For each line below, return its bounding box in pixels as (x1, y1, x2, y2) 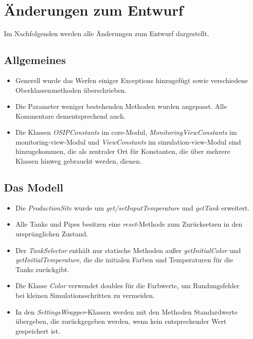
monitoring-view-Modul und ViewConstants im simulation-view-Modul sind (15, 136, 241, 147)
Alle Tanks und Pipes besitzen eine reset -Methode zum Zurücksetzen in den (15, 219, 242, 229)
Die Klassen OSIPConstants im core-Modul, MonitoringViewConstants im (15, 127, 237, 137)
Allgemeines (4, 52, 66, 67)
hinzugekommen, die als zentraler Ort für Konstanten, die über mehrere (15, 146, 231, 156)
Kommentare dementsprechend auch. (15, 110, 126, 121)
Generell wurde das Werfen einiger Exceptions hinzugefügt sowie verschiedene (15, 75, 248, 85)
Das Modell (4, 180, 63, 195)
